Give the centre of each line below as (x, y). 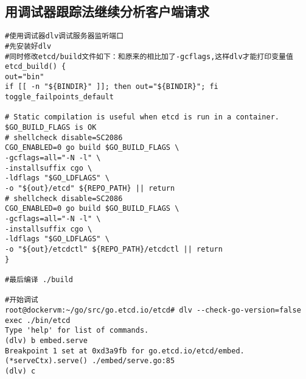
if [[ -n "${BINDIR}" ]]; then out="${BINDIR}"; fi (112, 87)
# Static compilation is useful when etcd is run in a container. (142, 117)
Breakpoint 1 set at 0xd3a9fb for (75, 351)
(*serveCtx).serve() (47, 361)
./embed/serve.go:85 (134, 361)
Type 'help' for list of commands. (77, 331)
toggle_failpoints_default (59, 97)
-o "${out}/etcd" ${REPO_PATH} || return (90, 189)
